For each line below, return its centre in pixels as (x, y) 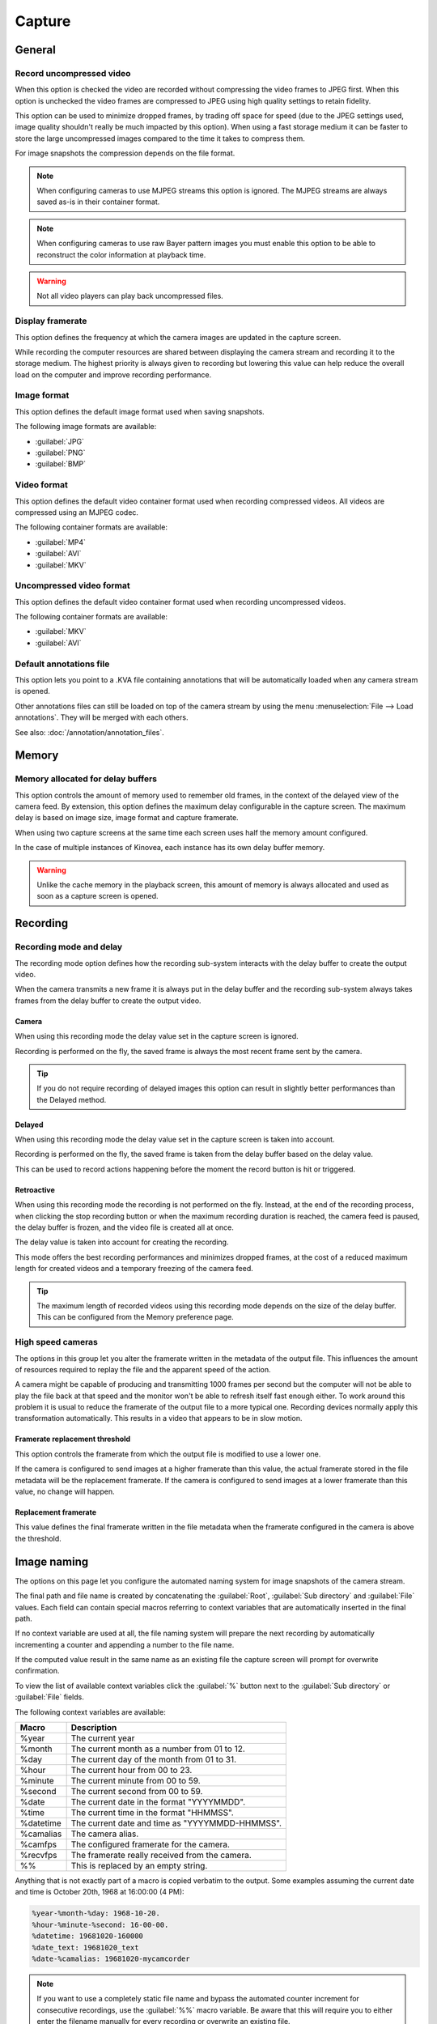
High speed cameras (57, 1342)
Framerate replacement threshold (73, 1439)
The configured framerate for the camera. (151, 1844)
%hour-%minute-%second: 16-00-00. (100, 1924)
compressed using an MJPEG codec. (77, 512)
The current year (103, 1738)
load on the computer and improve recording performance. (113, 374)
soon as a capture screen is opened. (98, 896)
